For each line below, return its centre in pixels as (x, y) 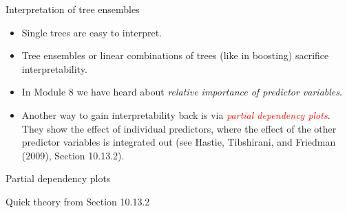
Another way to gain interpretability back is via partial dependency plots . (176, 114)
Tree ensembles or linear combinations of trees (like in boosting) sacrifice (175, 55)
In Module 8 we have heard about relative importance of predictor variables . (182, 92)
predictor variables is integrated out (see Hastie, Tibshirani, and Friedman (179, 142)
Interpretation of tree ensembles (73, 9)
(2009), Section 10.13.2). (73, 155)
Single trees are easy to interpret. (92, 32)
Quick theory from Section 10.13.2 (78, 201)
